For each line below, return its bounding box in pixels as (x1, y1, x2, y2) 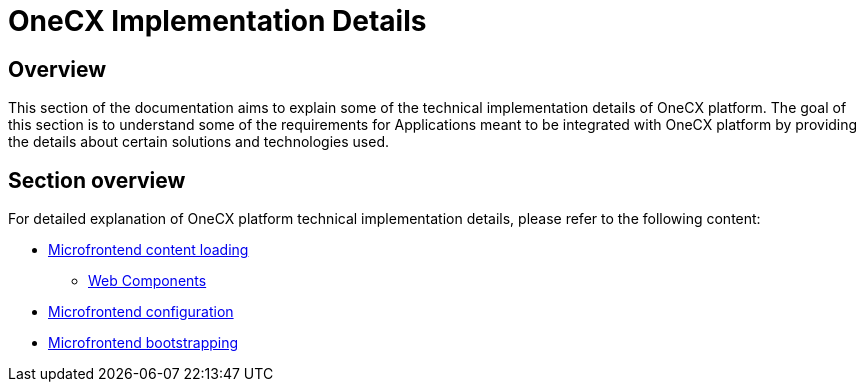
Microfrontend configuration (48, 303, 234, 321)
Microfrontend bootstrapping (48, 334, 239, 352)
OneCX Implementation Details (8, 4, 427, 38)
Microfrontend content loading (48, 241, 249, 259)
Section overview (8, 167, 186, 193)
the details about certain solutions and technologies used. (8, 133, 389, 151)
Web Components (88, 272, 207, 290)
